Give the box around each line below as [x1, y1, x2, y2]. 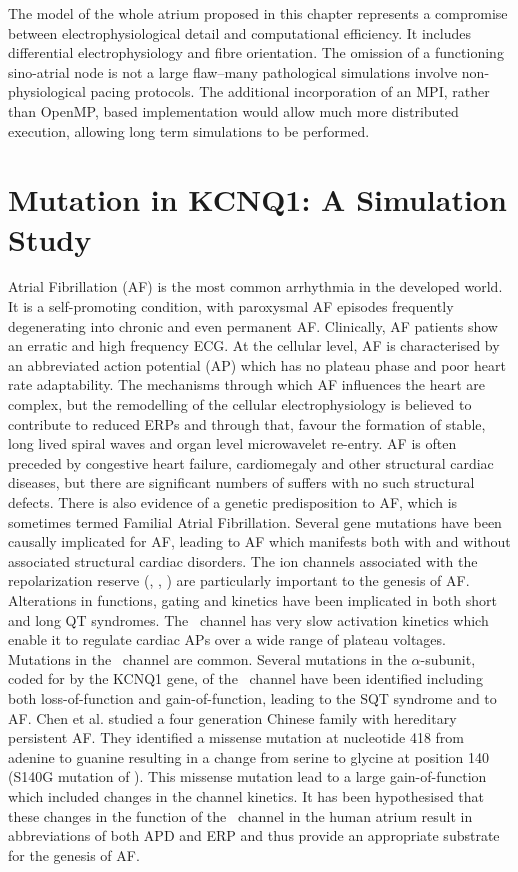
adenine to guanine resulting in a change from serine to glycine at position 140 [8, 746, 490, 767]
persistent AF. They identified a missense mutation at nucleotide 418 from [8, 727, 465, 748]
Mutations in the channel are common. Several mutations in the [8, 648, 407, 669]
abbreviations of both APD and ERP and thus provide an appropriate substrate [8, 825, 500, 846]
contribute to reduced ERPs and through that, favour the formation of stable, [8, 413, 486, 434]
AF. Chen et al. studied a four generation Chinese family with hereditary [8, 707, 457, 728]
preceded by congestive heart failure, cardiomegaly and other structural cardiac [8, 452, 494, 473]
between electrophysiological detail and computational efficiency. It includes [8, 22, 471, 43]
